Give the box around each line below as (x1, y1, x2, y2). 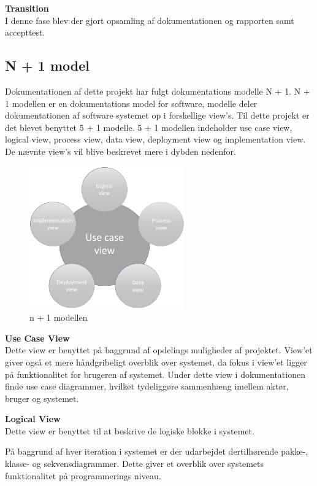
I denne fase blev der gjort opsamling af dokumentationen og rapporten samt (5, 14, 294, 26)
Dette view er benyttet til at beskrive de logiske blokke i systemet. (5, 424, 254, 437)
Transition (5, 2, 49, 14)
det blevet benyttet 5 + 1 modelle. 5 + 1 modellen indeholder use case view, (5, 120, 292, 133)
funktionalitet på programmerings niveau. (5, 469, 161, 482)
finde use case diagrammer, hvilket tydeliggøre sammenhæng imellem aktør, (5, 380, 289, 393)
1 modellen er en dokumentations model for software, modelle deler (5, 96, 258, 109)
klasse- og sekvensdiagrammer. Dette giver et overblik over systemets (5, 457, 264, 470)
